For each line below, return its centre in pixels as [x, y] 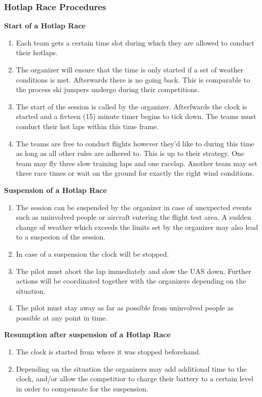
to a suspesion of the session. [61, 237]
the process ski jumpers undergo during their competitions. [108, 89]
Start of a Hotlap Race [45, 26]
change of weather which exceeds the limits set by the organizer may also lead [137, 227]
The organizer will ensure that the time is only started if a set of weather [130, 69]
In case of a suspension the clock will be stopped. [92, 253]
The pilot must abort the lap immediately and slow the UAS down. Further [134, 271]
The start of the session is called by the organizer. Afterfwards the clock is [132, 106]
